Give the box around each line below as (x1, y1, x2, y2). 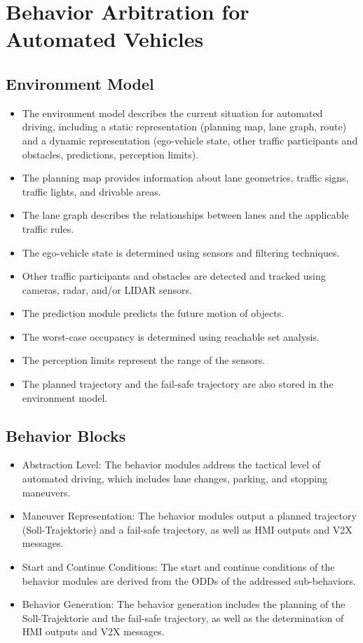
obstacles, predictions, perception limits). (22, 147, 199, 161)
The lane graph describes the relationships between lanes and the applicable (22, 208, 349, 222)
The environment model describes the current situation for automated (22, 105, 323, 120)
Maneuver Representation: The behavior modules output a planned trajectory (22, 508, 357, 523)
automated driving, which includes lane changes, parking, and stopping (22, 471, 327, 486)
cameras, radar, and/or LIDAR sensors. (22, 282, 192, 297)
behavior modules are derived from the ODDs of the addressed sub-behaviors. (22, 573, 356, 588)
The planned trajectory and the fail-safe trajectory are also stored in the (22, 377, 334, 391)
